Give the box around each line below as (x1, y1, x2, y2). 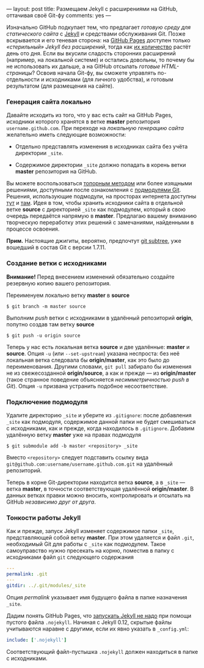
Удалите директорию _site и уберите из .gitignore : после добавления (6, 411, 192, 419)
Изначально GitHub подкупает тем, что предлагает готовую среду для (6, 24, 191, 31)
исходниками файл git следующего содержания (6, 553, 134, 561)
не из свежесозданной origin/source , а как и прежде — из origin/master (6, 369, 197, 377)
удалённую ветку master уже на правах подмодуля (6, 431, 142, 438)
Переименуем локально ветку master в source (6, 291, 130, 299)
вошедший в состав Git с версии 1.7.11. (6, 244, 106, 251)
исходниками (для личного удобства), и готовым (45, 76, 173, 83)
